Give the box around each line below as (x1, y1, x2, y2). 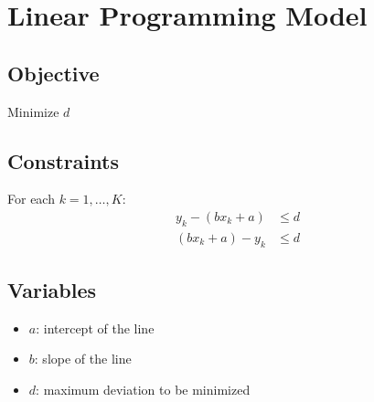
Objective (7, 58, 100, 87)
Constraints (7, 146, 119, 175)
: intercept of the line (36, 318, 155, 337)
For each (7, 189, 55, 208)
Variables (7, 276, 97, 304)
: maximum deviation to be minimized (36, 380, 251, 399)
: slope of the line (34, 349, 132, 368)
